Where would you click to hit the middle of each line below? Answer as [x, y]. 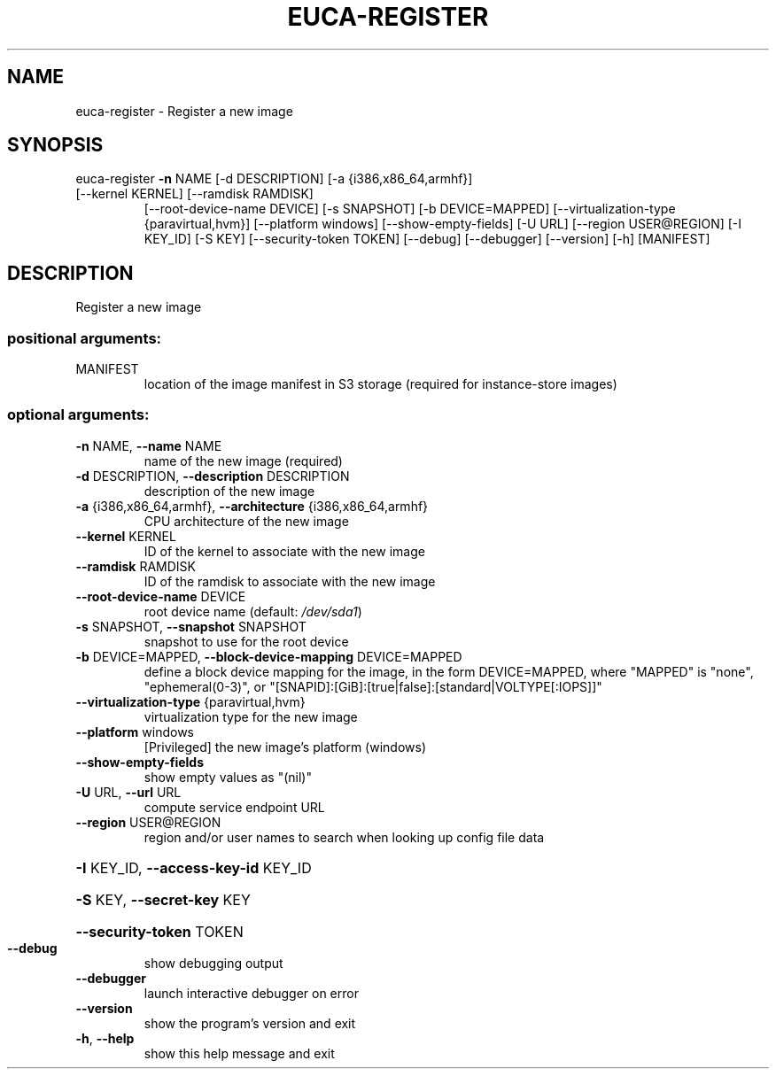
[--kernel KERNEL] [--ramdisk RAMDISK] [194, 194]
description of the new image [229, 491]
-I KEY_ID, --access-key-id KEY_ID [194, 867]
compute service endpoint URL [234, 807]
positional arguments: [85, 338]
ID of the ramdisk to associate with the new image [290, 581]
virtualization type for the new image [251, 716]
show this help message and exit [239, 1053]
